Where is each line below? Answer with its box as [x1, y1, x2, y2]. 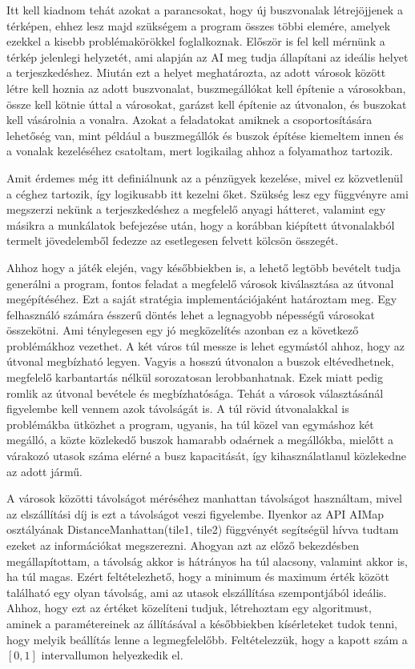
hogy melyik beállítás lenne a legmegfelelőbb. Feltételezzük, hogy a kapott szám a [6, 631, 408, 647]
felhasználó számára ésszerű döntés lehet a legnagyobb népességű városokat [6, 306, 375, 322]
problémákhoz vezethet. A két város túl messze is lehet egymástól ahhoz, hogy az [6, 337, 405, 354]
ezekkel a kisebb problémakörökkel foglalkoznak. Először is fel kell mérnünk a [6, 33, 385, 50]
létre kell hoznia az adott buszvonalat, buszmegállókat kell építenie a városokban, [6, 79, 406, 96]
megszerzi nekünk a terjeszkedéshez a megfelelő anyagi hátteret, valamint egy [6, 201, 386, 218]
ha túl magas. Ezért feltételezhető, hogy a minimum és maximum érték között [6, 568, 389, 585]
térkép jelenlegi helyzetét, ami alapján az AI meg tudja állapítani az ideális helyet [6, 48, 409, 65]
